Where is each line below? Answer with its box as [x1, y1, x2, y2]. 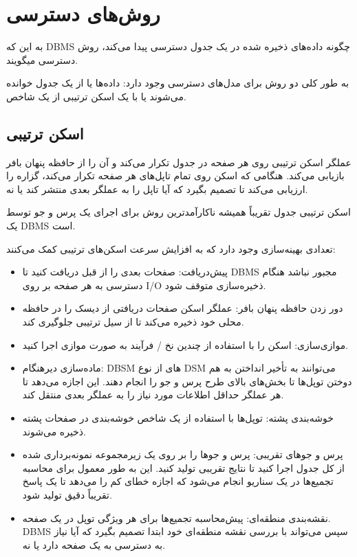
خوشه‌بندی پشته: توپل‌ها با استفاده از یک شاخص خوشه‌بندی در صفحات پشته [22, 411, 334, 425]
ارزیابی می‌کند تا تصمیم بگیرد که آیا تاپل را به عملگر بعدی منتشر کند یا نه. [6, 181, 308, 196]
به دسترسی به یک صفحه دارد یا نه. [22, 537, 166, 552]
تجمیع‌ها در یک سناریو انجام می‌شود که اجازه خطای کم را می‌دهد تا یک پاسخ [22, 474, 334, 488]
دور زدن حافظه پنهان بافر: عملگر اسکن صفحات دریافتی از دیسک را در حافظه [22, 301, 343, 315]
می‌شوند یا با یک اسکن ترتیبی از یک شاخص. [6, 89, 186, 103]
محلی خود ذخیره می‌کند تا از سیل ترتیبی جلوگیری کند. [22, 315, 244, 329]
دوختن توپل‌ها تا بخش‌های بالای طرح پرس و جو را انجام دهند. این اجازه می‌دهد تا [22, 374, 352, 388]
